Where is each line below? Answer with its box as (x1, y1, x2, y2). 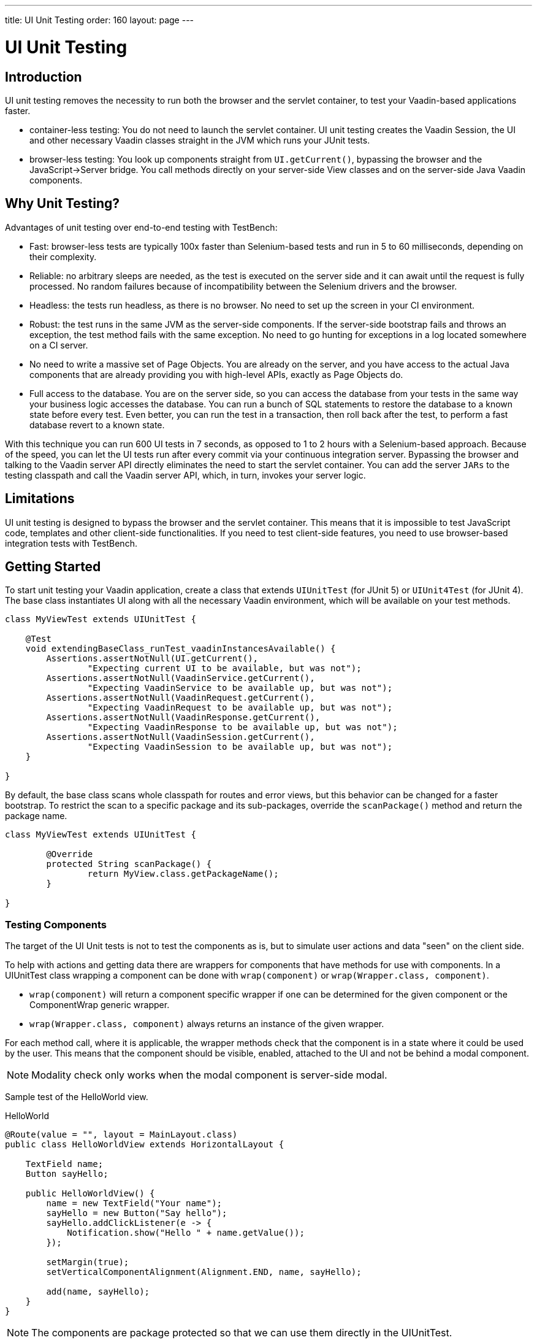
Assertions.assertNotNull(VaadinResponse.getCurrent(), (46, 712, 321, 723)
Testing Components (5, 918, 107, 931)
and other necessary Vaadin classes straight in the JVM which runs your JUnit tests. (29, 134, 370, 145)
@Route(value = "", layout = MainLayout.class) (5, 1130, 238, 1140)
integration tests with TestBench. (5, 537, 137, 549)
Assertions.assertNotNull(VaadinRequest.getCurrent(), (46, 693, 315, 703)
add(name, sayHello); (46, 1287, 150, 1297)
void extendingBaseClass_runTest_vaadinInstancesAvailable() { (25, 644, 336, 654)
